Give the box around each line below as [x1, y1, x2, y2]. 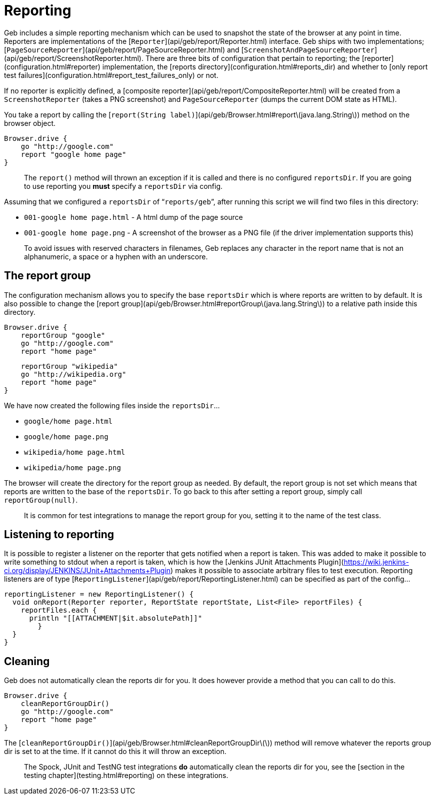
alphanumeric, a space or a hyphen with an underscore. [24, 252, 208, 261]
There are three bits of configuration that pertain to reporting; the [145, 53, 360, 62]
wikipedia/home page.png [24, 463, 121, 472]
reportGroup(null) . [4, 495, 78, 504]
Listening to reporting [4, 528, 114, 541]
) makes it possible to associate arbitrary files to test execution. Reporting [170, 566, 413, 575]
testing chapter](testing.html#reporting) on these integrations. [24, 771, 228, 780]
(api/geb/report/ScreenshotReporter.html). [4, 53, 143, 62]
